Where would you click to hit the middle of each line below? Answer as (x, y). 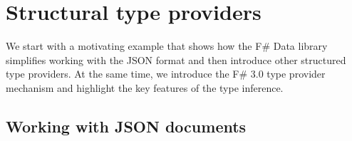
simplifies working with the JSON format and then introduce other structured (176, 59)
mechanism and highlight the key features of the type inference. (145, 87)
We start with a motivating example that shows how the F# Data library (167, 46)
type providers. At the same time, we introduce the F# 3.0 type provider (166, 74)
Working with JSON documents (126, 126)
